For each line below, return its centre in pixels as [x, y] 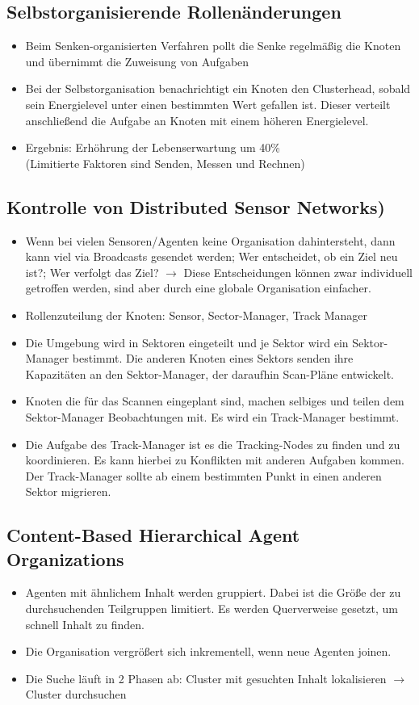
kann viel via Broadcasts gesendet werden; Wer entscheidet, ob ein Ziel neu [212, 256]
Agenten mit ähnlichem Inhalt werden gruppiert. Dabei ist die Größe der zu [213, 592]
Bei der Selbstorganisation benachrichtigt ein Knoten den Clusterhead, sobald [218, 88]
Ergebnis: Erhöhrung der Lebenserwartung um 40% [153, 147]
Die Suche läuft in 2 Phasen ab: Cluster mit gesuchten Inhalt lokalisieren [206, 678]
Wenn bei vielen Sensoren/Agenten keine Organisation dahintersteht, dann [210, 240]
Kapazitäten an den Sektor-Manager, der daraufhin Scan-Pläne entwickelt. [209, 373]
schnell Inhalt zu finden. [85, 624]
